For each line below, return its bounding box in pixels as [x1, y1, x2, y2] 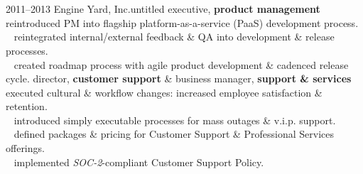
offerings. [6, 141, 45, 156]
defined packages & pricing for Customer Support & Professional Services [13, 126, 335, 141]
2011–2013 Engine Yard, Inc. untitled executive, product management [6, 1, 320, 16]
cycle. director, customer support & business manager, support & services [6, 71, 352, 86]
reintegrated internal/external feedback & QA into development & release [13, 29, 335, 44]
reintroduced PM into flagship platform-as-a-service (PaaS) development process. [6, 15, 359, 30]
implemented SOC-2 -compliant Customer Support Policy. [13, 154, 264, 169]
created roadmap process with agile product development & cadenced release [13, 57, 349, 72]
